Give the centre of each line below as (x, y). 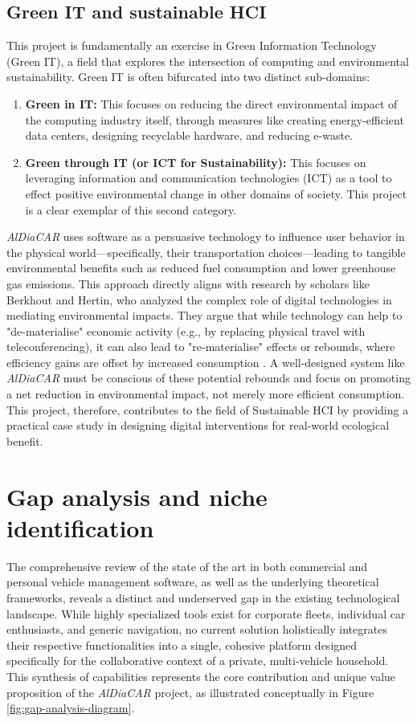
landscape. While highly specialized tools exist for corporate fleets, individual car (206, 613)
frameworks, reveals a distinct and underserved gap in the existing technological (203, 597)
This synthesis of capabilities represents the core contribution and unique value (201, 676)
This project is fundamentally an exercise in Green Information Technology (192, 45)
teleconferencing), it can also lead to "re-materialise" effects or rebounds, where (201, 347)
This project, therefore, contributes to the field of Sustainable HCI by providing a (208, 409)
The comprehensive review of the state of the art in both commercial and (187, 566)
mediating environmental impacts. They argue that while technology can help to (204, 315)
